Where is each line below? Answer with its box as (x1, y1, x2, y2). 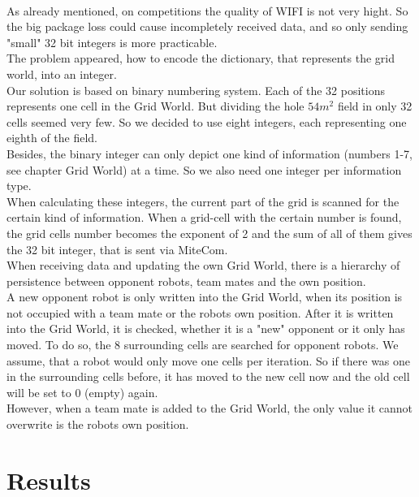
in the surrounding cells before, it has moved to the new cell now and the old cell (6, 368, 410, 385)
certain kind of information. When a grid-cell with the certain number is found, (6, 209, 402, 226)
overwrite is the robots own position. (6, 416, 189, 433)
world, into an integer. (6, 65, 117, 82)
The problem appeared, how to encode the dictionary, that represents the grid (6, 50, 395, 67)
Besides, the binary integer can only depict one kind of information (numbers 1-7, (6, 145, 413, 162)
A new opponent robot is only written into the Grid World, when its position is (6, 288, 403, 305)
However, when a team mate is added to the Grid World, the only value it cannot (6, 400, 413, 417)
